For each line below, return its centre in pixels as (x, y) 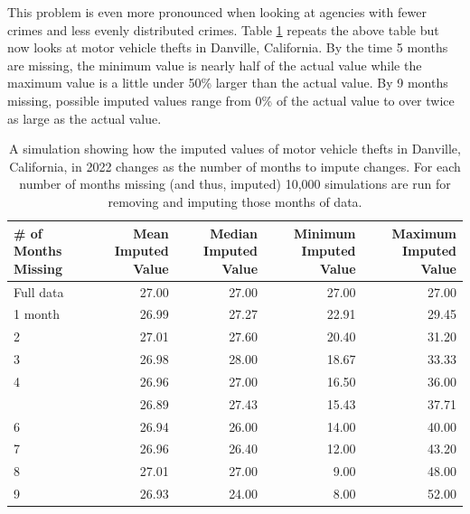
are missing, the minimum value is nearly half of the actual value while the (215, 65)
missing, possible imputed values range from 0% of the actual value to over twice (231, 100)
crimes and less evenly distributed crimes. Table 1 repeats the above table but (223, 29)
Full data (39, 291)
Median (234, 233)
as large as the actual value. (85, 118)
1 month (37, 314)
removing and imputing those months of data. (235, 201)
